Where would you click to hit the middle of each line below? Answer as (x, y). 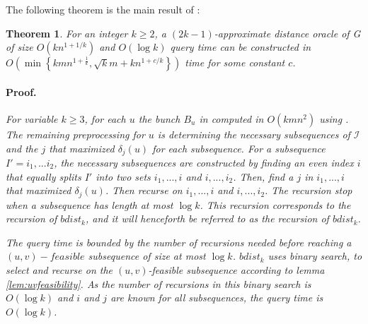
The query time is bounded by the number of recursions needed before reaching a (179, 242)
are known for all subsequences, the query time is (217, 298)
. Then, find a (263, 176)
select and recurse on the (59, 270)
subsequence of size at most (147, 256)
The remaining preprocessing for (75, 134)
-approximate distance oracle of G (287, 33)
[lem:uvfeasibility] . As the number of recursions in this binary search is (159, 283)
